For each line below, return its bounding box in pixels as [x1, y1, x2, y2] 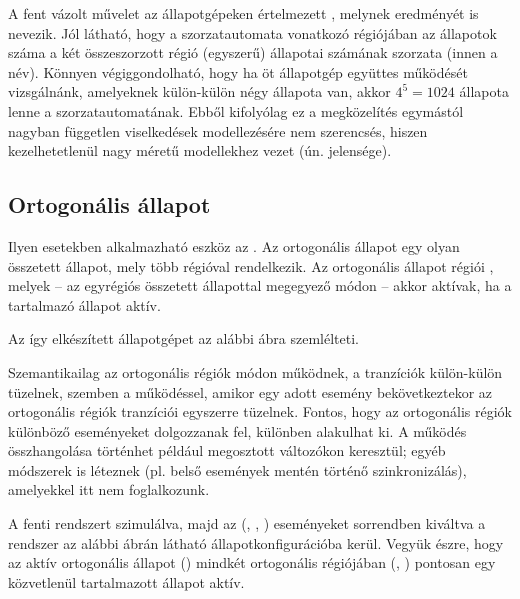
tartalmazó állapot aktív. [8, 294, 161, 315]
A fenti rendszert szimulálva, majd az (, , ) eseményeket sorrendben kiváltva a [8, 513, 486, 534]
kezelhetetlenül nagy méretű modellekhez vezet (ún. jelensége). [8, 140, 392, 161]
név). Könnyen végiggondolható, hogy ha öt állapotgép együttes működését [8, 61, 468, 82]
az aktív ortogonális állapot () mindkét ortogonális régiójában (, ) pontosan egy [8, 552, 496, 573]
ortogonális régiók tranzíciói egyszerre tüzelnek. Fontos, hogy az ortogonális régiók [8, 401, 512, 422]
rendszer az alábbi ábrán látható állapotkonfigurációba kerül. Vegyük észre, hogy [8, 532, 504, 553]
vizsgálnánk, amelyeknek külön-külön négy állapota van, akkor [8, 81, 391, 102]
